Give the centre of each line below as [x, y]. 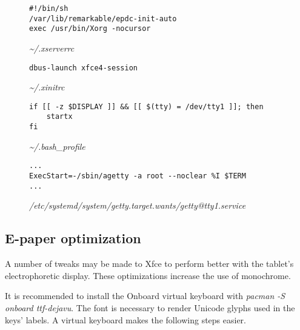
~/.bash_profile [57, 146]
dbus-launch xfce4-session [83, 68]
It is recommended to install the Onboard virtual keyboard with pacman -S [145, 296]
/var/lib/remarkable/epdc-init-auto [103, 19]
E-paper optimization [73, 238]
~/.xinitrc [47, 87]
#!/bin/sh [49, 8]
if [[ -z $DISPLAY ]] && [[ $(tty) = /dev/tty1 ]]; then [146, 106]
